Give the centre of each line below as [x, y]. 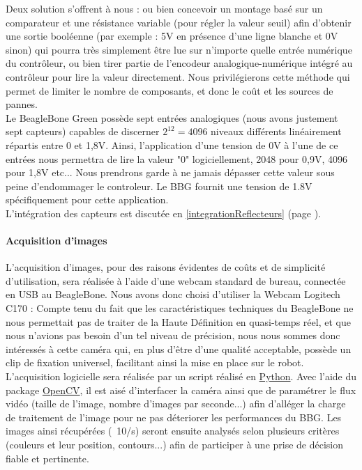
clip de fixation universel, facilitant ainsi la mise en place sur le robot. [155, 362]
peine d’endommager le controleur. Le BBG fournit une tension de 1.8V [159, 186]
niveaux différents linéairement [276, 131]
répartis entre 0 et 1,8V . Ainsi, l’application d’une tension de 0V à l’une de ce [172, 144]
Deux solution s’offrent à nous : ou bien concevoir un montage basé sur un [164, 8]
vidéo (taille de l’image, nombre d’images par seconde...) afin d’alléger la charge [176, 404]
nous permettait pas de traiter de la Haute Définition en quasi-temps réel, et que [178, 321]
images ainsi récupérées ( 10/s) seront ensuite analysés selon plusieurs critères [173, 431]
